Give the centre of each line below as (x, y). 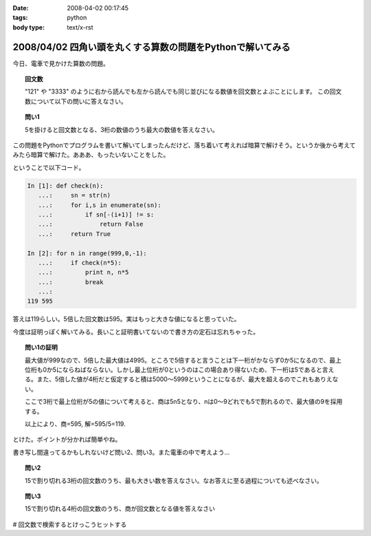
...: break (71, 282)
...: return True (75, 234)
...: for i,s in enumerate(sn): (100, 205)
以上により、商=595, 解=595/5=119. (76, 424)
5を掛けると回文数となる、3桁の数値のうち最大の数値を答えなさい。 (122, 129)
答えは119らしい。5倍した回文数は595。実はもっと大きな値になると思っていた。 (126, 319)
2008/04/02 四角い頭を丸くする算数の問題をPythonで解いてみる (151, 47)
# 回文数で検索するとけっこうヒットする (70, 524)
